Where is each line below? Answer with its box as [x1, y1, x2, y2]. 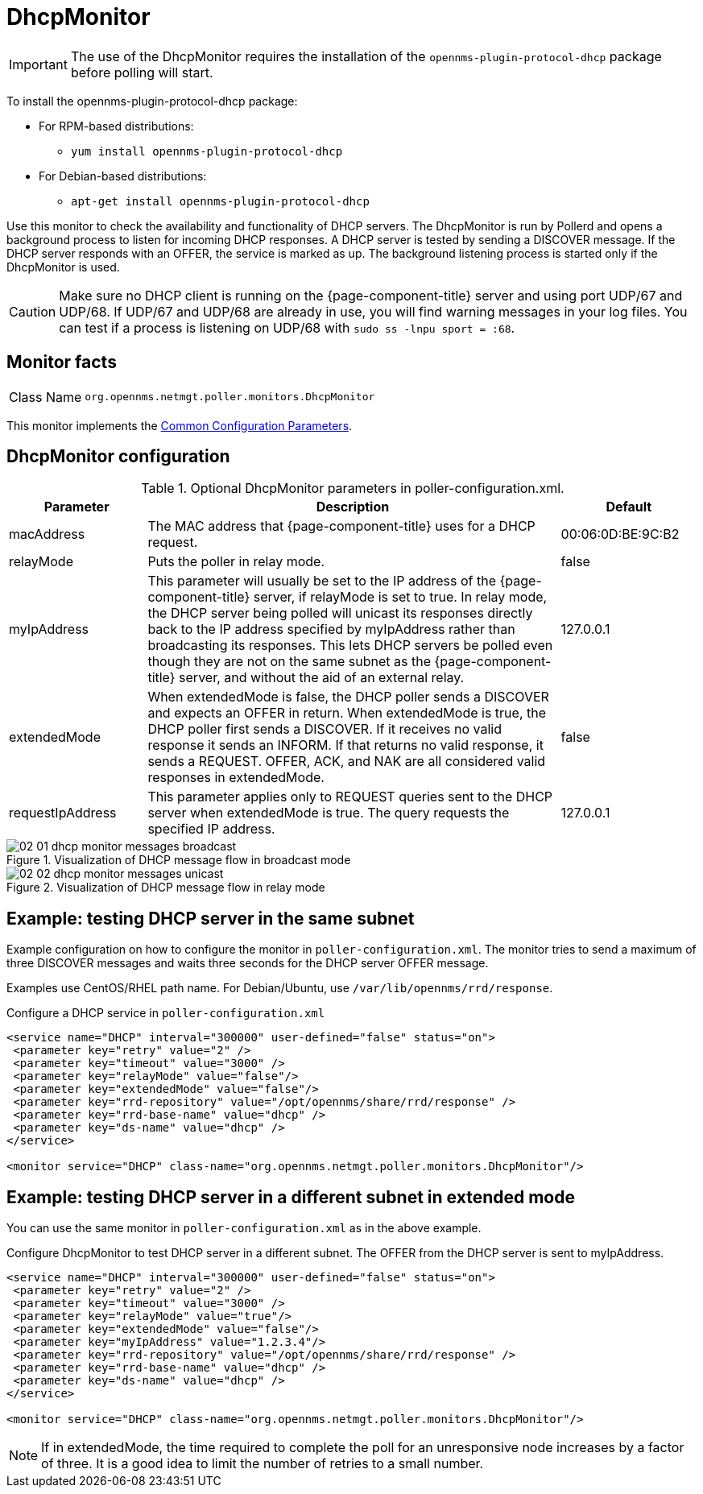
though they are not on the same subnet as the [147, 653, 431, 670]
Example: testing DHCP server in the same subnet [6, 908, 415, 929]
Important [9, 56, 68, 72]
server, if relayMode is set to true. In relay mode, [253, 589, 548, 606]
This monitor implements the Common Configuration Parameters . [6, 418, 353, 432]
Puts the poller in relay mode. [147, 553, 325, 570]
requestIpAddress [9, 805, 117, 821]
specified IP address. [147, 821, 275, 838]
